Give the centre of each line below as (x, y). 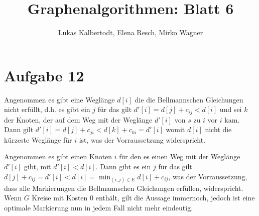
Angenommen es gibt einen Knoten (58, 156)
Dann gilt (19, 129)
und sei (231, 109)
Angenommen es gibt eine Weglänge (59, 99)
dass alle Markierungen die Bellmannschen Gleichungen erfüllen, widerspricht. (124, 188)
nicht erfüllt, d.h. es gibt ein (47, 109)
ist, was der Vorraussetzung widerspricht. (142, 139)
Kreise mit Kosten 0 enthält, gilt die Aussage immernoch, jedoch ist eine (143, 198)
